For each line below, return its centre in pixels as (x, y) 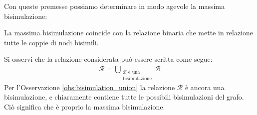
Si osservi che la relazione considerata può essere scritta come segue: (108, 59)
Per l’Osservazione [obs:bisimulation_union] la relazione (90, 87)
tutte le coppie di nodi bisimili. (51, 42)
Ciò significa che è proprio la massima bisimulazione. (85, 106)
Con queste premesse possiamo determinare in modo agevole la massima (114, 6)
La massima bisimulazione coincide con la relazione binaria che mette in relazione (129, 33)
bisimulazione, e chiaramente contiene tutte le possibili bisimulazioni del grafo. (124, 97)
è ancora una (205, 87)
